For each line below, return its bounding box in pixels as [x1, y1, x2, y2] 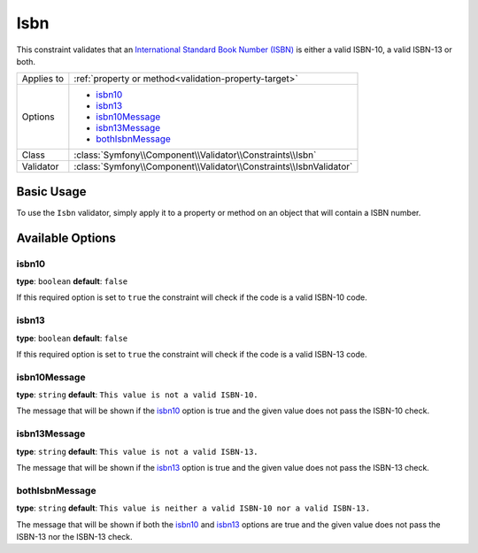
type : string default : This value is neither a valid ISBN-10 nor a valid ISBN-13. [16, 503, 371, 513]
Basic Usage [16, 184, 87, 199]
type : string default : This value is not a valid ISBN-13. [16, 446, 258, 457]
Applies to [21, 73, 65, 85]
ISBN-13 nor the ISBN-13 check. [16, 531, 133, 541]
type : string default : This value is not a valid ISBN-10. [16, 389, 258, 400]
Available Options [16, 230, 117, 245]
